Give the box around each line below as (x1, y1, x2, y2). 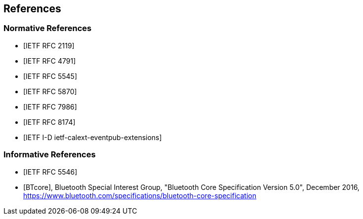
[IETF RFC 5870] (23, 87, 77, 96)
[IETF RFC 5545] (23, 72, 78, 80)
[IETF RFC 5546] (23, 167, 78, 176)
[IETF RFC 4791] (23, 56, 76, 65)
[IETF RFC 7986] (23, 102, 77, 111)
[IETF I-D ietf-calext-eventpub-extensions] (23, 133, 162, 142)
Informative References (3, 149, 96, 160)
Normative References (3, 23, 92, 34)
